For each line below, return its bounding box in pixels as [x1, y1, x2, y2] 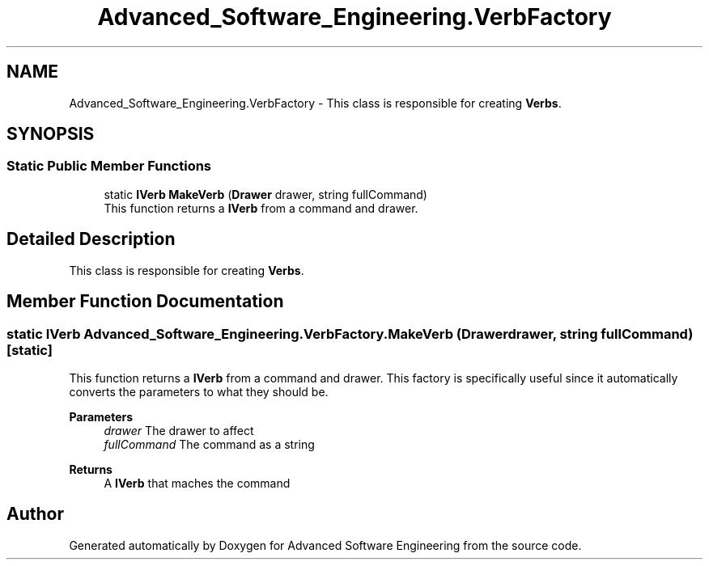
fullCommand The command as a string [104, 437, 315, 451]
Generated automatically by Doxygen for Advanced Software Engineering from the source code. [69, 538, 582, 552]
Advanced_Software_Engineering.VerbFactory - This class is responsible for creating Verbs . [69, 95, 562, 110]
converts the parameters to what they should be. [69, 384, 329, 399]
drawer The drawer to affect [104, 423, 254, 437]
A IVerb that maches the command [104, 475, 291, 490]
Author [6, 504, 64, 525]
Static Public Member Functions [6, 158, 212, 175]
